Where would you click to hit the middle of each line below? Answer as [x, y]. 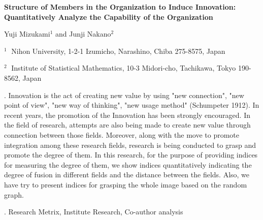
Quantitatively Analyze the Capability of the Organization [109, 17]
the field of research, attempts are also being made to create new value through [127, 125]
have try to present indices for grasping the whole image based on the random [126, 184]
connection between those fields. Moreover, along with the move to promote [122, 134]
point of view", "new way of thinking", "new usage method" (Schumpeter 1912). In [132, 105]
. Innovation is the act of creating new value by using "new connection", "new [124, 95]
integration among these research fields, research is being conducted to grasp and [130, 145]
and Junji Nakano [83, 34]
